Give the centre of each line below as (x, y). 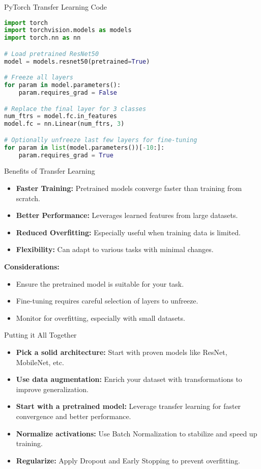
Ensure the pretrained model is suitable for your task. (100, 283)
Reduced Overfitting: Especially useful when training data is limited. (128, 232)
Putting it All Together (40, 335)
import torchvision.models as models (68, 30)
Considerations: (32, 267)
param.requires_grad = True (66, 155)
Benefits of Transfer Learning (50, 171)
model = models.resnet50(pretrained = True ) (77, 61)
